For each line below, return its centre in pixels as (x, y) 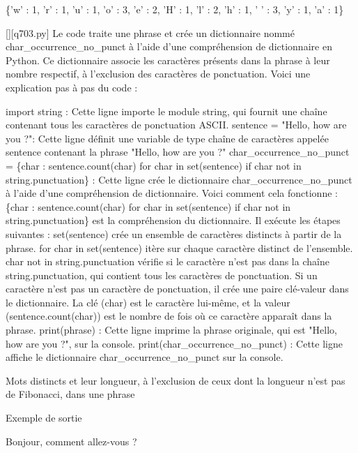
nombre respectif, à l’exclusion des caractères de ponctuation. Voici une (158, 74)
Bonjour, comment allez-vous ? (71, 441)
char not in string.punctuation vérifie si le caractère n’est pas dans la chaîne (168, 261)
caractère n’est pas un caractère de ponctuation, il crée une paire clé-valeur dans (177, 289)
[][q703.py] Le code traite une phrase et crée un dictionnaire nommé (150, 32)
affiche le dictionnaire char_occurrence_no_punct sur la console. (145, 357)
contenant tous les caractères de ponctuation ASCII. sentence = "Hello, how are (176, 125)
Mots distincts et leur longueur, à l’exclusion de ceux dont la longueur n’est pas (176, 380)
